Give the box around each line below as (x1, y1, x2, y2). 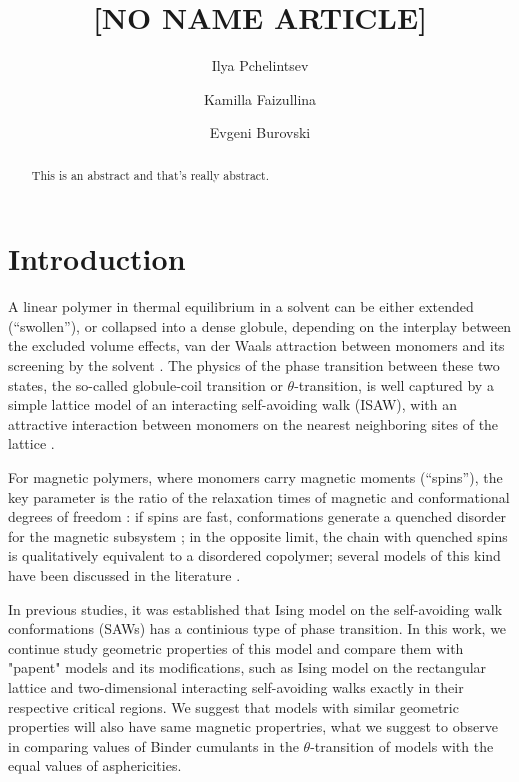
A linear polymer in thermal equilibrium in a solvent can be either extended (8, 296, 474, 317)
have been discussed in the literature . (8, 565, 241, 586)
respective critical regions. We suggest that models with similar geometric (8, 696, 459, 717)
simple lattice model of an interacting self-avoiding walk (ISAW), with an (8, 394, 457, 415)
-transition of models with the (310, 735, 494, 756)
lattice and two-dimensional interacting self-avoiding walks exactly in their (8, 676, 464, 697)
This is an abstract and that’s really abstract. (31, 166, 270, 183)
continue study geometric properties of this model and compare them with (8, 637, 464, 658)
